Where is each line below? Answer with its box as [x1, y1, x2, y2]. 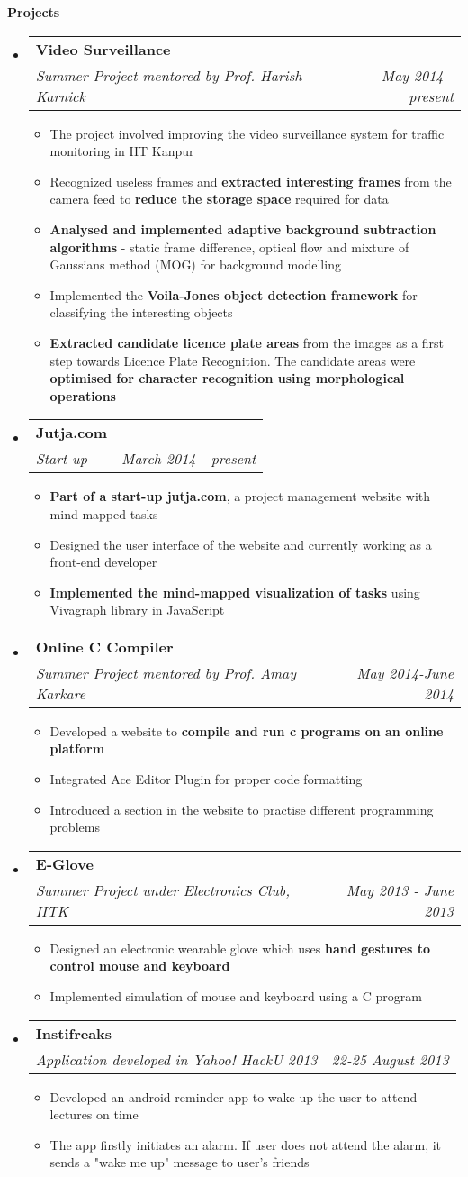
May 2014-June [356, 661, 454, 683]
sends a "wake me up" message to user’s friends [49, 1153, 310, 1172]
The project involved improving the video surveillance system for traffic [49, 123, 445, 142]
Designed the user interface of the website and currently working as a [49, 534, 432, 553]
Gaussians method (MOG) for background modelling [49, 255, 341, 274]
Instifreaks [35, 1022, 112, 1044]
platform [49, 739, 105, 758]
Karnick [35, 85, 85, 106]
